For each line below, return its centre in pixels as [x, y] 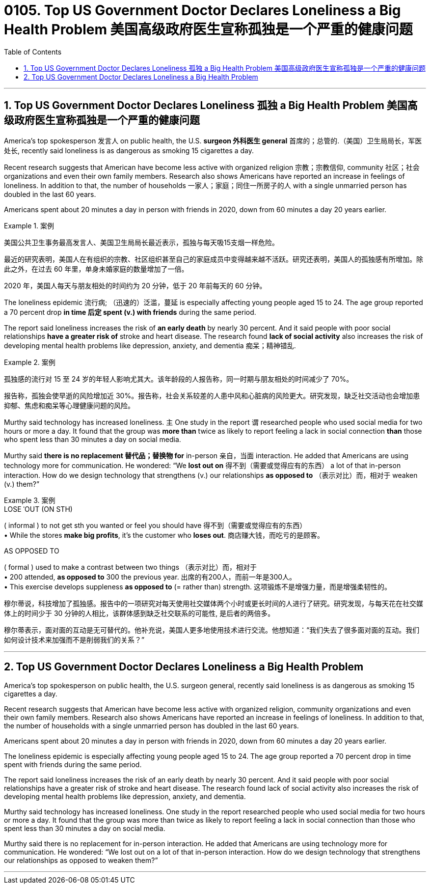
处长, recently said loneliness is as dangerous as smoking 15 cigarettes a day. [129, 150]
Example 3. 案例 [30, 500]
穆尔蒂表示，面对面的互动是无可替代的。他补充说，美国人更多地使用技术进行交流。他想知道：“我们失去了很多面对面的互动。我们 [212, 630]
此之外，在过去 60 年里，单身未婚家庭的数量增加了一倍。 [96, 269]
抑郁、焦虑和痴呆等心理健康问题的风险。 [69, 405]
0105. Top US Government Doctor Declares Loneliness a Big [202, 10]
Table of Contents [33, 52]
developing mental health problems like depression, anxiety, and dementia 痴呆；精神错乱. [150, 345]
